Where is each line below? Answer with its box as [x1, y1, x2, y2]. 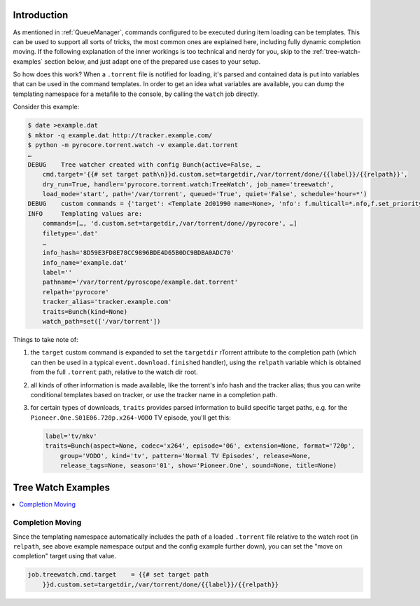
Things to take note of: [13, 336, 78, 344]
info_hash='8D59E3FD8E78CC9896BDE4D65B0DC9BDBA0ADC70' [42, 249, 234, 257]
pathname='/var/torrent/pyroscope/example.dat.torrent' [42, 278, 239, 287]
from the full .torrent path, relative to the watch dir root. [30, 368, 199, 376]
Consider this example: [13, 102, 80, 111]
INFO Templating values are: [27, 209, 143, 217]
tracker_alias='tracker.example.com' [42, 298, 172, 306]
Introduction [13, 9, 69, 21]
